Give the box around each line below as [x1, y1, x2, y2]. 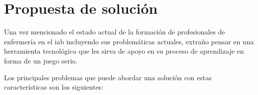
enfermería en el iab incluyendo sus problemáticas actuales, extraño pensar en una [4, 36, 254, 46]
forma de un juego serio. [4, 55, 77, 65]
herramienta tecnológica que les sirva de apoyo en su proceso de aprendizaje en [4, 46, 244, 56]
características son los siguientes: [4, 82, 104, 92]
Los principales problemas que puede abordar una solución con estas [4, 72, 212, 82]
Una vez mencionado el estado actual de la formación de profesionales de [4, 27, 225, 37]
